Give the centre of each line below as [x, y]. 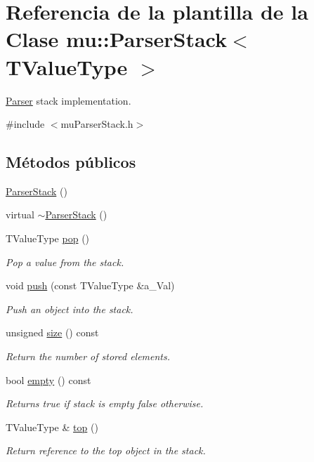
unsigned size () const [52, 332]
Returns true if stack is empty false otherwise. [105, 403]
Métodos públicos [71, 162]
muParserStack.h [97, 124]
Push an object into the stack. [70, 309]
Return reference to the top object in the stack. [106, 450]
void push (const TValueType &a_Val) [90, 285]
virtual [20, 214]
